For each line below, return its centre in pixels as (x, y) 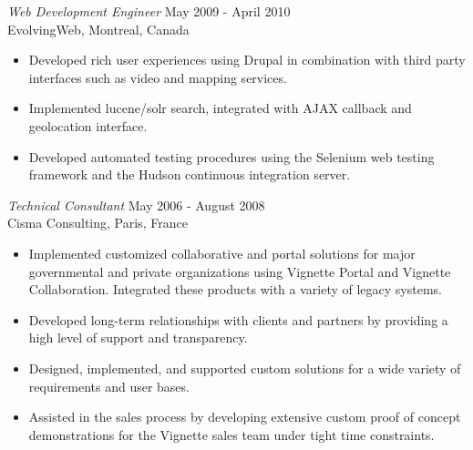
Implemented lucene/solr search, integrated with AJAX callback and (220, 108)
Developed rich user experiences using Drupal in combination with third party (247, 60)
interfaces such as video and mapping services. (158, 77)
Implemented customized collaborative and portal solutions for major (222, 253)
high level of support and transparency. (138, 337)
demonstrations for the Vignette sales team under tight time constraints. (231, 434)
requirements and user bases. (109, 386)
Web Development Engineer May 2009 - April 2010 (149, 11)
